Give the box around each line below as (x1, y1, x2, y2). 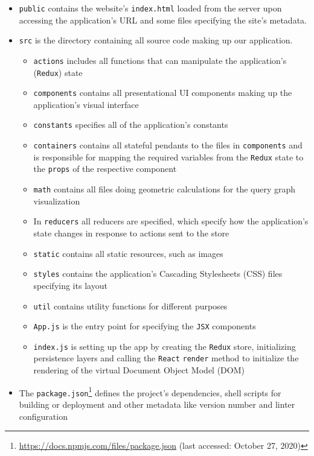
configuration (19, 410, 68, 422)
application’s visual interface (33, 98, 139, 110)
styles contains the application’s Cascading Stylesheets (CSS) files (33, 267, 283, 280)
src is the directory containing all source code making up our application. (19, 34, 293, 46)
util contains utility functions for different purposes (33, 299, 228, 312)
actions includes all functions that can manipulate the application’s (33, 54, 287, 66)
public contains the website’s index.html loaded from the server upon (19, 2, 282, 14)
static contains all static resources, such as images (33, 247, 223, 259)
